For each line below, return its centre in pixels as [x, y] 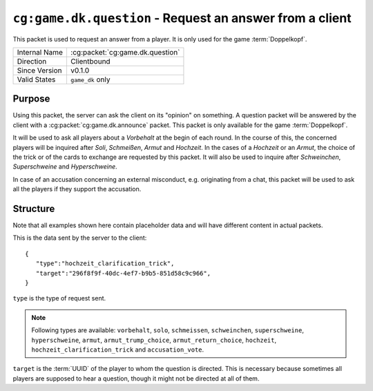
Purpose [31, 99]
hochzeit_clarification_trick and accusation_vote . [118, 350]
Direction [32, 61]
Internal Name [40, 52]
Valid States [36, 79]
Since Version [39, 70]
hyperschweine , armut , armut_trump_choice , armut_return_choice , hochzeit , [154, 340]
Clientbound [90, 61]
